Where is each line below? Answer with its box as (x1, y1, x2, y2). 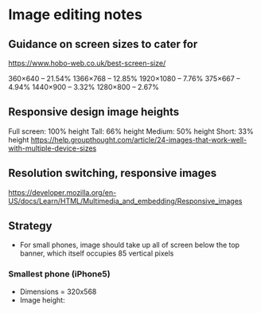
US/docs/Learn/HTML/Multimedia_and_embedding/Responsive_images (8, 196, 243, 205)
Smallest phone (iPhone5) (8, 268, 111, 280)
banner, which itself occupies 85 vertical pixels (19, 248, 174, 258)
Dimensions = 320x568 (19, 287, 97, 296)
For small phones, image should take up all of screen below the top (19, 241, 240, 250)
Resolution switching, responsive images (8, 166, 217, 180)
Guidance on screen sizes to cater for (8, 37, 198, 51)
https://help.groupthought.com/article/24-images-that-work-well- (30, 135, 247, 144)
